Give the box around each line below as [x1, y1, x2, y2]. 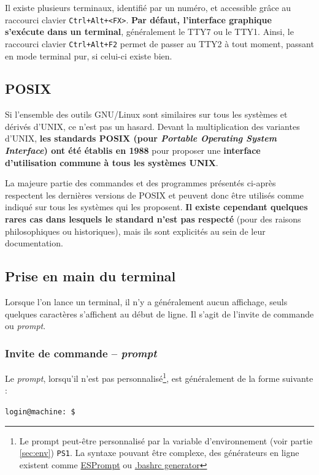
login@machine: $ [5, 407, 75, 416]
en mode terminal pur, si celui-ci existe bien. [5, 49, 172, 62]
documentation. [5, 237, 63, 249]
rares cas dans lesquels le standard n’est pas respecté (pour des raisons [5, 213, 301, 226]
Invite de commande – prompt [5, 345, 157, 360]
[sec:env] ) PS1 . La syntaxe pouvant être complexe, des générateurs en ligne [19, 446, 299, 459]
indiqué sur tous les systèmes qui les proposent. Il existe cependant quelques [5, 200, 308, 213]
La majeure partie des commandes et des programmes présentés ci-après [5, 177, 276, 189]
